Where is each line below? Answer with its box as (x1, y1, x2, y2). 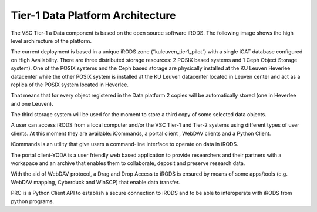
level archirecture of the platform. (11, 37, 92, 44)
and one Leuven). (11, 100, 53, 107)
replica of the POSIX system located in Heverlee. (11, 81, 129, 88)
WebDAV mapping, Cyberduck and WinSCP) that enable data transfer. (11, 179, 180, 186)
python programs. (11, 197, 55, 205)
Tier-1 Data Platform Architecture (11, 9, 176, 22)
